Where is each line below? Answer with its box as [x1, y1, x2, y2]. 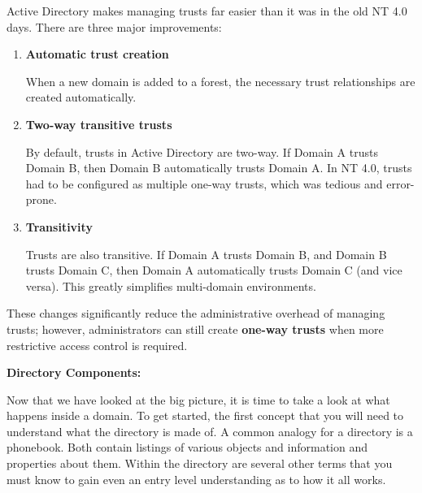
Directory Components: [7, 364, 141, 381]
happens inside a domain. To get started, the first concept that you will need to [7, 407, 404, 424]
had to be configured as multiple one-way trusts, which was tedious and [25, 175, 383, 192]
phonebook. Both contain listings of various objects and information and [7, 439, 368, 456]
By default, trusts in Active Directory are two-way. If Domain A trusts [25, 143, 378, 160]
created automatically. [25, 89, 137, 106]
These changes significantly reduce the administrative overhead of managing [7, 305, 385, 322]
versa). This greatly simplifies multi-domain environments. [25, 277, 316, 294]
